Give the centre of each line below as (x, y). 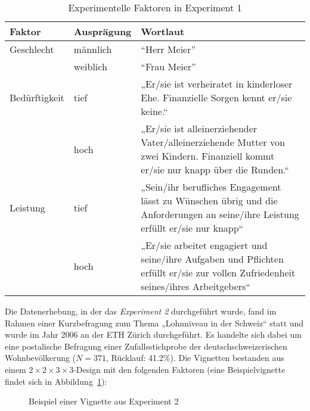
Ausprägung (103, 31)
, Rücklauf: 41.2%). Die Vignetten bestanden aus (195, 358)
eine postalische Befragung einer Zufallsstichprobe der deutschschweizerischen (146, 346)
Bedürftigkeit (37, 97)
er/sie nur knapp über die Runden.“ (215, 169)
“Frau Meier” (168, 66)
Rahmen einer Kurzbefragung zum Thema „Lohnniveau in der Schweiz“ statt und (154, 323)
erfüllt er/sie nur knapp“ (192, 228)
